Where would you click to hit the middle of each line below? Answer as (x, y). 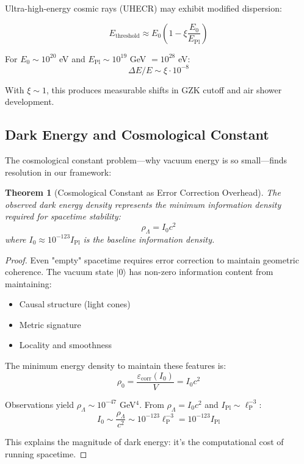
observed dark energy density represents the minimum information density (143, 204)
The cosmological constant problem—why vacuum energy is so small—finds (146, 160)
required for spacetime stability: (63, 216)
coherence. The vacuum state (59, 272)
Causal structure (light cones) (75, 304)
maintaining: (28, 283)
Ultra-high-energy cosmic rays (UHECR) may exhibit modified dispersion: (143, 8)
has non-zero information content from (201, 272)
